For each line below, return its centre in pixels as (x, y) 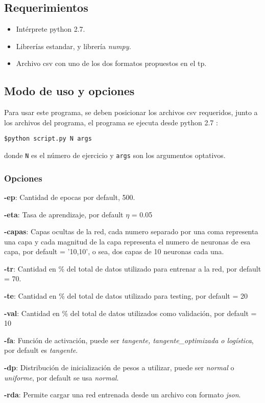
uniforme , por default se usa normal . (62, 377)
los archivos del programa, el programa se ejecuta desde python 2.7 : (111, 122)
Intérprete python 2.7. (51, 29)
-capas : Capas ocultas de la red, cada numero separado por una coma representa (131, 231)
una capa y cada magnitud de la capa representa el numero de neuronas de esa (127, 241)
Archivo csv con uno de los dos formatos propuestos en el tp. (111, 63)
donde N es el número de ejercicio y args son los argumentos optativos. (115, 155)
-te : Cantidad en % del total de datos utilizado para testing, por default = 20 (126, 296)
